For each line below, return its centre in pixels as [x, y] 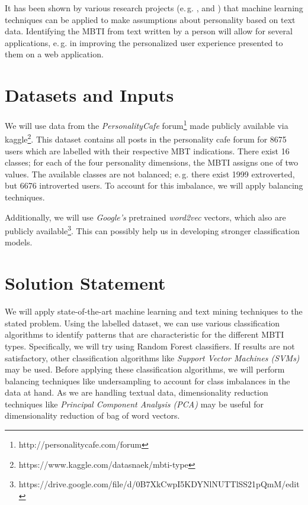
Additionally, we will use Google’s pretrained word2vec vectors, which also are [145, 217]
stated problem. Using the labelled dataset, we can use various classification [142, 323]
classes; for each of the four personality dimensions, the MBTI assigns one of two [152, 162]
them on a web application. [54, 54]
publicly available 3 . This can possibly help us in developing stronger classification [152, 230]
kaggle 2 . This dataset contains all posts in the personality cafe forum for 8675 [146, 138]
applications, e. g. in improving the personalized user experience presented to [144, 42]
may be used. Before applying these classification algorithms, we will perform [145, 369]
